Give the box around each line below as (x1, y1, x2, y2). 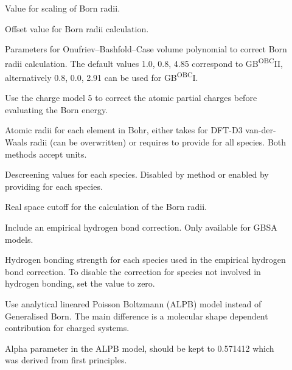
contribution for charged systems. (5, 321, 130, 334)
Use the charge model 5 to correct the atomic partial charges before (5, 91, 257, 104)
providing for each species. (5, 180, 103, 192)
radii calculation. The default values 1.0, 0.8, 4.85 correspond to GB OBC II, (5, 55, 283, 69)
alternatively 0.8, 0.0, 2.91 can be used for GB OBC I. (5, 69, 198, 83)
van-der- (245, 124, 276, 136)
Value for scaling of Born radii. (5, 2, 120, 14)
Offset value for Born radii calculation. (5, 22, 149, 35)
